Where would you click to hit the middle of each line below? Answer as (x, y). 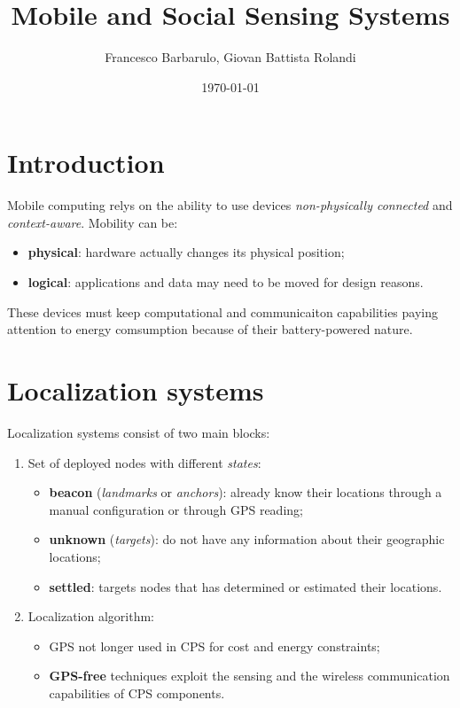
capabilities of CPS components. (137, 692)
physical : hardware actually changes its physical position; (186, 252)
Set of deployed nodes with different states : (144, 462)
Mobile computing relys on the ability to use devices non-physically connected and (230, 205)
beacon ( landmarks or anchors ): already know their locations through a (246, 492)
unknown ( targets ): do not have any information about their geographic (247, 539)
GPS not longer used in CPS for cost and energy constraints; (214, 646)
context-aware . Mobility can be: (93, 222)
